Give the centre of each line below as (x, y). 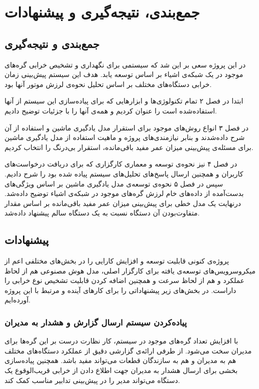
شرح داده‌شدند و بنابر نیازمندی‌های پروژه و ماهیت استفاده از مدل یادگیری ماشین (125, 137)
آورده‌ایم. (17, 300)
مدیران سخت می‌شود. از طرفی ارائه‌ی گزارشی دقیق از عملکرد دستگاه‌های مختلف (128, 350)
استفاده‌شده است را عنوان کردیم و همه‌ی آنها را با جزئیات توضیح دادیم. (111, 110)
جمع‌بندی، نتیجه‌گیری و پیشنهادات (102, 12)
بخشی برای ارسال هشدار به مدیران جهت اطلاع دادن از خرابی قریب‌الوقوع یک (121, 370)
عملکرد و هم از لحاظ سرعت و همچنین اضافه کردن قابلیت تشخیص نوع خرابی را (124, 280)
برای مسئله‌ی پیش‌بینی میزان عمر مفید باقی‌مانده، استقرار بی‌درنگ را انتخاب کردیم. (129, 147)
